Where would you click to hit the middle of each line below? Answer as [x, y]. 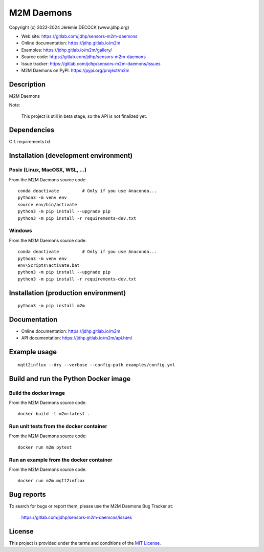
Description [27, 84]
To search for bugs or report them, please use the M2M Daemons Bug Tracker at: [91, 506]
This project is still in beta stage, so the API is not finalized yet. [84, 116]
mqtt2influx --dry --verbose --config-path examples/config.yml [97, 365]
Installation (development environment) [71, 156]
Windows [21, 231]
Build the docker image [37, 393]
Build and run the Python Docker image [70, 379]
